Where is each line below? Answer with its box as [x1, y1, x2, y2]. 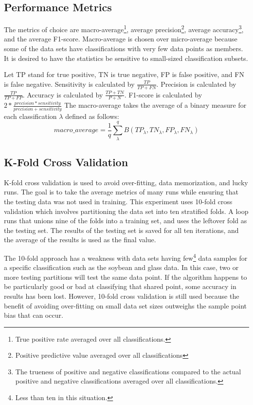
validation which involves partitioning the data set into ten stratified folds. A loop [4, 206, 249, 216]
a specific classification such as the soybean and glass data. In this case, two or [4, 262, 239, 272]
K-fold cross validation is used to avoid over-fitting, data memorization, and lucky [4, 177, 248, 187]
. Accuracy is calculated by [22, 89, 103, 99]
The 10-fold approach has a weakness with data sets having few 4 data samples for [4, 251, 248, 263]
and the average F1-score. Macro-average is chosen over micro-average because [4, 34, 237, 44]
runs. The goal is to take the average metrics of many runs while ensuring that [4, 187, 238, 197]
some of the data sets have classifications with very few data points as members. [4, 43, 243, 54]
